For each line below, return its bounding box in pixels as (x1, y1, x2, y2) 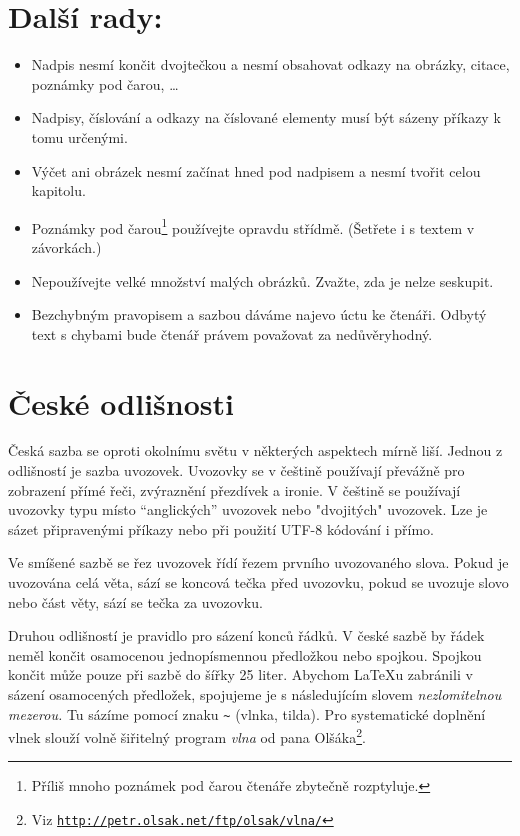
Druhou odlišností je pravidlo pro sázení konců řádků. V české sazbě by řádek (8, 625, 485, 646)
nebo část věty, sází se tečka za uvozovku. (8, 591, 263, 612)
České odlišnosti (8, 382, 234, 423)
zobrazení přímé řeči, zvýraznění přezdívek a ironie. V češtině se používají (8, 479, 461, 500)
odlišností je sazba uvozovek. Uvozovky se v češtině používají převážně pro (8, 460, 465, 481)
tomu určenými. (31, 126, 128, 147)
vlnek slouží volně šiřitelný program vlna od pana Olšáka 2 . (8, 724, 366, 747)
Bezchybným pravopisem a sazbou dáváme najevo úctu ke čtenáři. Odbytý (31, 304, 487, 325)
